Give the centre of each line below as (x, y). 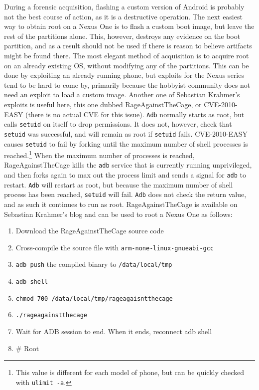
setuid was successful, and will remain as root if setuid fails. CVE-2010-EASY (126, 133)
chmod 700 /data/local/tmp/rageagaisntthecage (94, 298)
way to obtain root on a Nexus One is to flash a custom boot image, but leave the (129, 26)
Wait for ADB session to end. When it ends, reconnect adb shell (114, 331)
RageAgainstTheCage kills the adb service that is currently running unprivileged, (128, 165)
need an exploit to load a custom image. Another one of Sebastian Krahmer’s (122, 95)
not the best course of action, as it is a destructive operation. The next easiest (123, 16)
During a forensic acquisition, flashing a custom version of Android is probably (124, 6)
